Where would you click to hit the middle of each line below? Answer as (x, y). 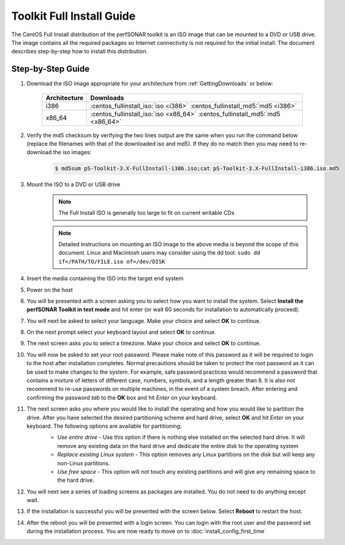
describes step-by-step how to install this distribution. (80, 52)
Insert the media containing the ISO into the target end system (105, 279)
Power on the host (50, 290)
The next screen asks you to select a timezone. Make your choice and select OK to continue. (144, 343)
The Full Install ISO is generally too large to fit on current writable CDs (146, 213)
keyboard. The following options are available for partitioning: (104, 426)
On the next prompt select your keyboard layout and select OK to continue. (121, 332)
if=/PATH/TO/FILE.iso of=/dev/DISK (112, 261)
